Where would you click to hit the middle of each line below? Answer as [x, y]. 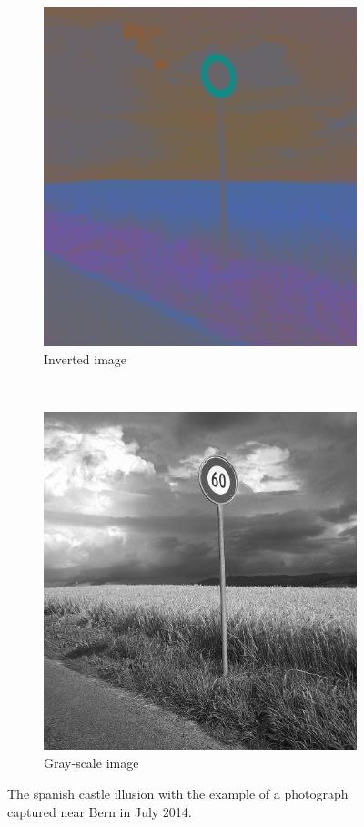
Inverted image [86, 358]
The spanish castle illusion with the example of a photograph [178, 793]
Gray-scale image [91, 763]
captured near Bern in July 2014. [100, 811]
